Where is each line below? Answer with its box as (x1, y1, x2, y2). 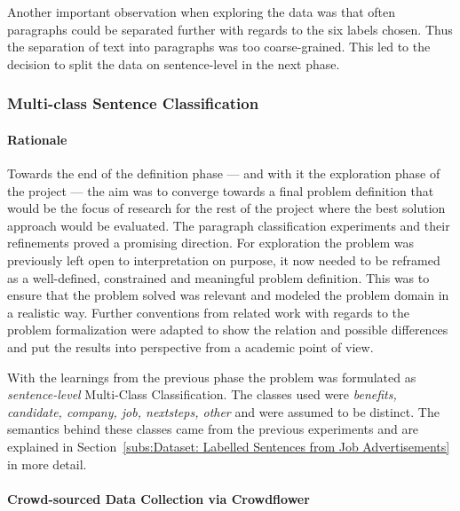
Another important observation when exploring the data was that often (7, 3, 396, 20)
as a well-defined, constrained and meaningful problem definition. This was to (7, 268, 430, 287)
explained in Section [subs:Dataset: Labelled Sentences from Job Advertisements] (7, 436, 450, 455)
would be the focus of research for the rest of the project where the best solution (7, 199, 446, 217)
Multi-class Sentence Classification (7, 92, 259, 114)
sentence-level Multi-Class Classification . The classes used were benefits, (7, 385, 397, 404)
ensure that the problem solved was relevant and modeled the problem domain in (7, 286, 449, 304)
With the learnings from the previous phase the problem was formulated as (7, 367, 416, 386)
